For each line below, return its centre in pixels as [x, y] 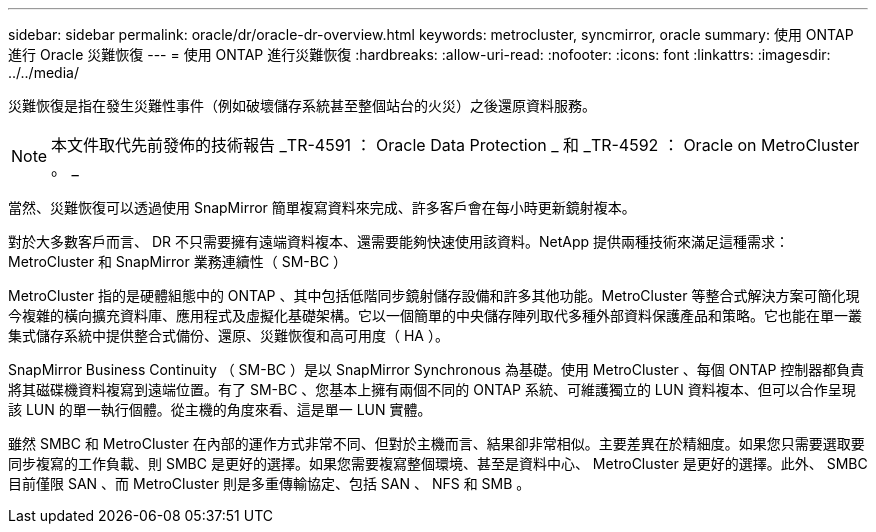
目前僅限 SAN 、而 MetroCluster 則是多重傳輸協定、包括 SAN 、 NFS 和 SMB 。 [269, 483]
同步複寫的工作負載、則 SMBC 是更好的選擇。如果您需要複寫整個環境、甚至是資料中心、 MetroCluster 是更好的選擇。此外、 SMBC [438, 463]
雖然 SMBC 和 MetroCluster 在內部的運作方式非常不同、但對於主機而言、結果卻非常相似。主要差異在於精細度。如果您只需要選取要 [436, 443]
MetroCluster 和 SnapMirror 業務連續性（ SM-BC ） [178, 261]
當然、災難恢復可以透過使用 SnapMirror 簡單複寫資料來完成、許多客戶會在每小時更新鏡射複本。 [322, 207]
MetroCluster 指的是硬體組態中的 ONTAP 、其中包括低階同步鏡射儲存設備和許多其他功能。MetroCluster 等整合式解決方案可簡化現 [434, 295]
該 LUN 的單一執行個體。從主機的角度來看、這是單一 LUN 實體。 [220, 409]
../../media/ [43, 72]
